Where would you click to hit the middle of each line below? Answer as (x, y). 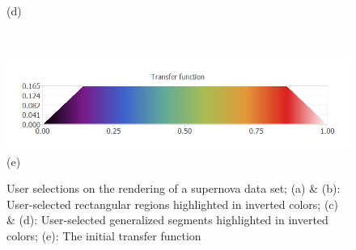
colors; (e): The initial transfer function (104, 235)
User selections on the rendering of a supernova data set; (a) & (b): (174, 188)
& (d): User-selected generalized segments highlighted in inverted (167, 220)
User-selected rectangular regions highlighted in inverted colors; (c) (173, 204)
